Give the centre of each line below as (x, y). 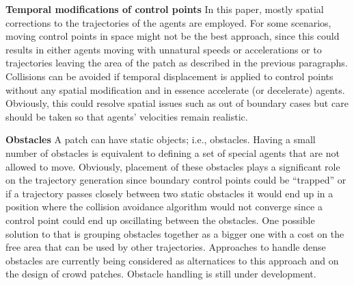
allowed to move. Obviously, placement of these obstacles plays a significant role (173, 166)
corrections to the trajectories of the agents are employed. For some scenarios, (168, 22)
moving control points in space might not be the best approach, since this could (173, 36)
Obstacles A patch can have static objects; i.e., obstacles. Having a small (161, 139)
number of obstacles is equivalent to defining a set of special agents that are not (173, 152)
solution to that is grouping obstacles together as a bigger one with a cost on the (175, 233)
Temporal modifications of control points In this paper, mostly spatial (165, 9)
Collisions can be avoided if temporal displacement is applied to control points (169, 76)
